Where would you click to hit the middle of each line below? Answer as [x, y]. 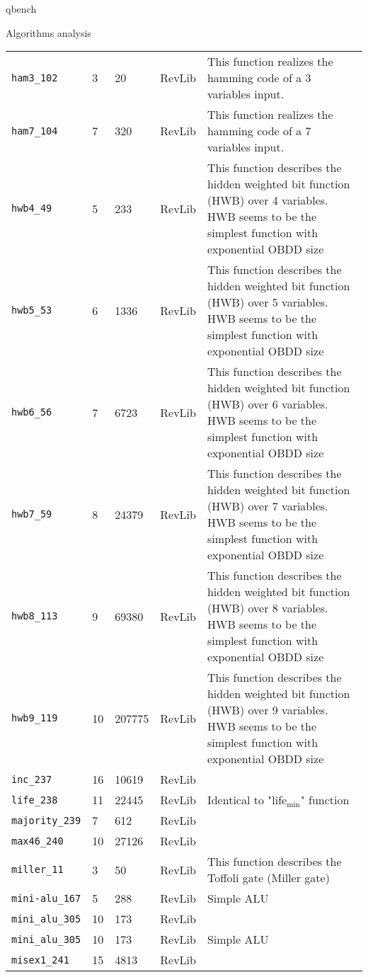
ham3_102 [35, 78]
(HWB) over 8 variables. [268, 608]
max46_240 [38, 841]
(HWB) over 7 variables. [268, 506]
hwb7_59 [32, 514]
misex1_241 [40, 960]
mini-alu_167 [46, 898]
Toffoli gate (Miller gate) [268, 878]
